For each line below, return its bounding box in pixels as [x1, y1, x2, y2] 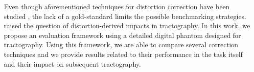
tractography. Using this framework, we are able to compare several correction [4, 39, 238, 50]
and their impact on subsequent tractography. [4, 58, 141, 69]
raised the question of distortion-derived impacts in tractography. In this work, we [4, 20, 250, 31]
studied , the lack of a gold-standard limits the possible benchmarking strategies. [4, 11, 246, 21]
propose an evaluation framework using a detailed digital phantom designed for [4, 30, 241, 40]
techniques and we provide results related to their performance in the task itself [4, 49, 243, 59]
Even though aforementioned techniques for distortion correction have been [4, 1, 230, 11]
